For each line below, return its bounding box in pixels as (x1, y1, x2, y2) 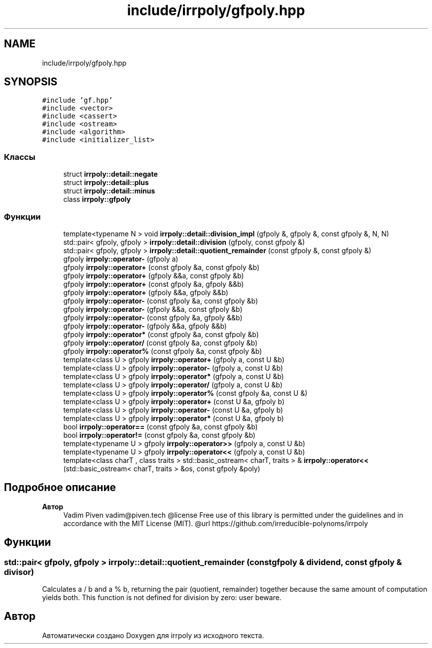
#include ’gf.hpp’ (42, 96, 113, 105)
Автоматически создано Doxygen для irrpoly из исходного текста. (42, 631, 264, 640)
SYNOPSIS (4, 76, 58, 88)
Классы (4, 152, 36, 162)
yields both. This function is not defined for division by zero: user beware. (42, 593, 282, 602)
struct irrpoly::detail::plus (63, 178, 149, 187)
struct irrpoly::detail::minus (63, 187, 155, 195)
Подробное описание (4, 481, 116, 494)
